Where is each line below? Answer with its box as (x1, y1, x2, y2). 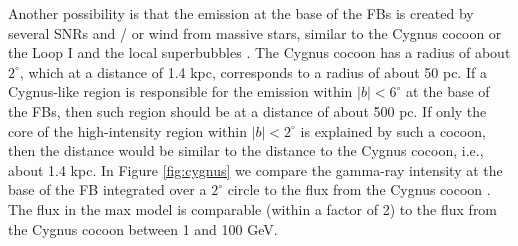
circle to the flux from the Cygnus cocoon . (227, 179, 491, 200)
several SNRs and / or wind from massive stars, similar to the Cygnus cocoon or (8, 22, 502, 43)
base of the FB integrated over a (8, 179, 207, 200)
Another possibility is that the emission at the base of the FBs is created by (8, 3, 474, 23)
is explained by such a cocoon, (300, 120, 486, 141)
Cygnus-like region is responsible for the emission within (8, 81, 353, 102)
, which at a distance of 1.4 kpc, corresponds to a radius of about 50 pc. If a (19, 61, 487, 82)
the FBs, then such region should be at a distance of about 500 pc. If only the (8, 100, 487, 121)
